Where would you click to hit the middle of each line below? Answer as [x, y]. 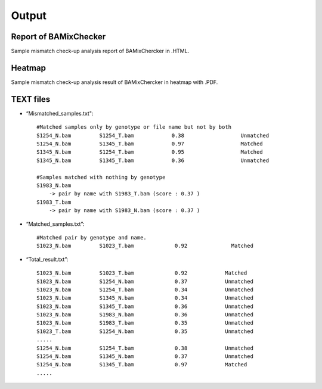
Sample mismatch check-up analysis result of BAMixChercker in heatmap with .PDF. [114, 82]
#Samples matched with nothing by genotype [101, 177]
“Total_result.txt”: [47, 259]
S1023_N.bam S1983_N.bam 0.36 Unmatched [145, 315]
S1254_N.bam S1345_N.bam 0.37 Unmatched [145, 357]
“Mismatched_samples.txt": [60, 113]
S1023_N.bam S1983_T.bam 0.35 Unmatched [145, 323]
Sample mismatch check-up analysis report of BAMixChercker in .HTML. [100, 51]
